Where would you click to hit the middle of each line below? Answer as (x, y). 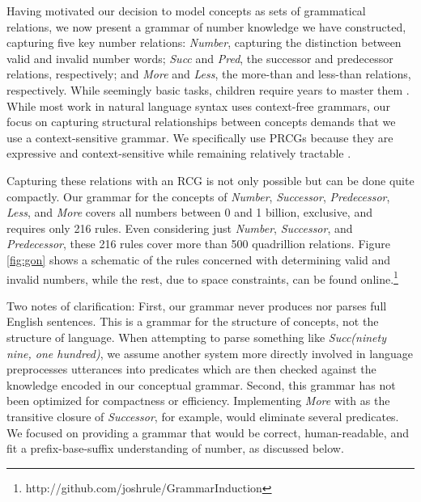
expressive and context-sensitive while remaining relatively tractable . (179, 153)
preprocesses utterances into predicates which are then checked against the (191, 369)
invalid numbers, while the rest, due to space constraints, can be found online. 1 (202, 277)
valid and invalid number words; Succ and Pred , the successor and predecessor (200, 58)
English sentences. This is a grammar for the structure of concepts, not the (193, 321)
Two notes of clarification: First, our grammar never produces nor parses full (197, 305)
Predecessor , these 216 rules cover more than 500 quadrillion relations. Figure (198, 244)
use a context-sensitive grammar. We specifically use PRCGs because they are (200, 137)
